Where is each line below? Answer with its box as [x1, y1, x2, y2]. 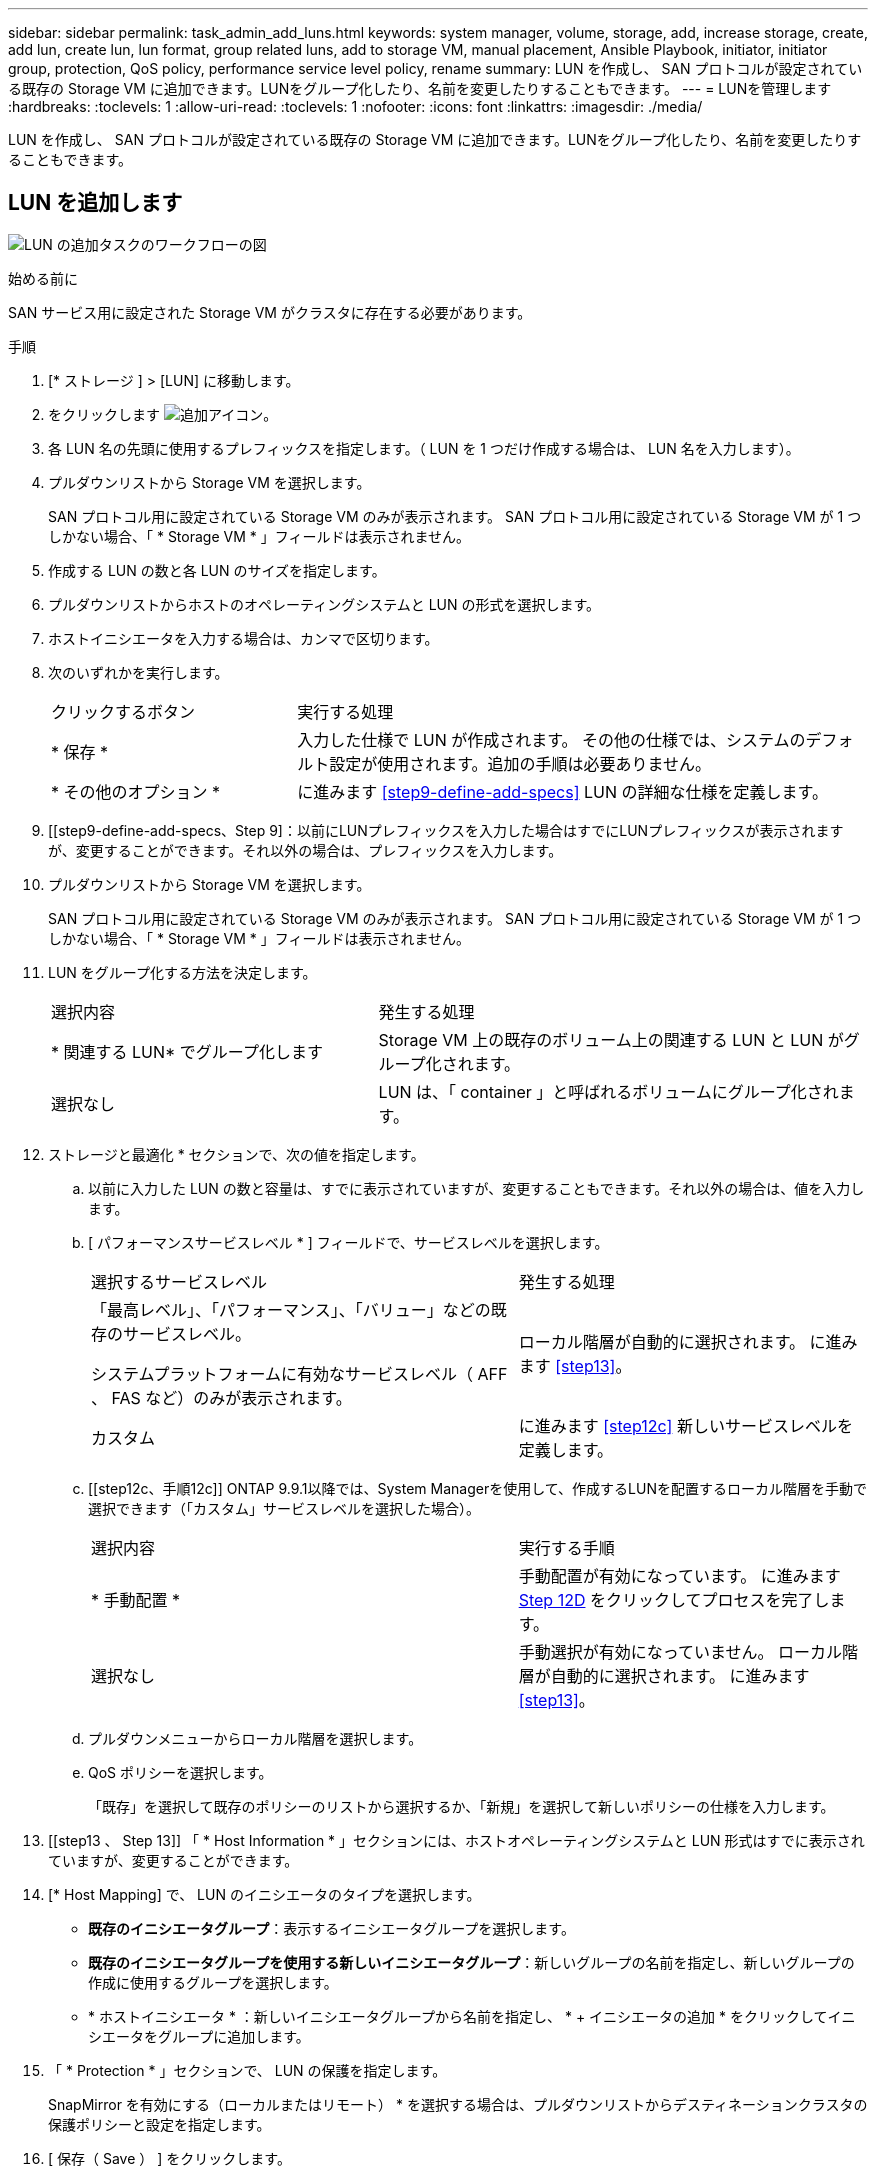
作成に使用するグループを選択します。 [88, 1973, 338, 1991]
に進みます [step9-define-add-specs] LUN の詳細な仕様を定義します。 [297, 781, 828, 802]
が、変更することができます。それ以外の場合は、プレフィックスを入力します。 [48, 841, 563, 859]
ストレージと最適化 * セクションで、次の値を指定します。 [48, 1145, 425, 1163]
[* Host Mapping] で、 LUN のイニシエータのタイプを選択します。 [48, 1885, 481, 1903]
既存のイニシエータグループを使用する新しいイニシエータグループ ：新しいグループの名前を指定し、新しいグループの [88, 1953, 855, 1971]
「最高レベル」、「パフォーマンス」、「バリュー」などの [91, 1299, 491, 1320]
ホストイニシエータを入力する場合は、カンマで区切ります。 [48, 629, 439, 647]
